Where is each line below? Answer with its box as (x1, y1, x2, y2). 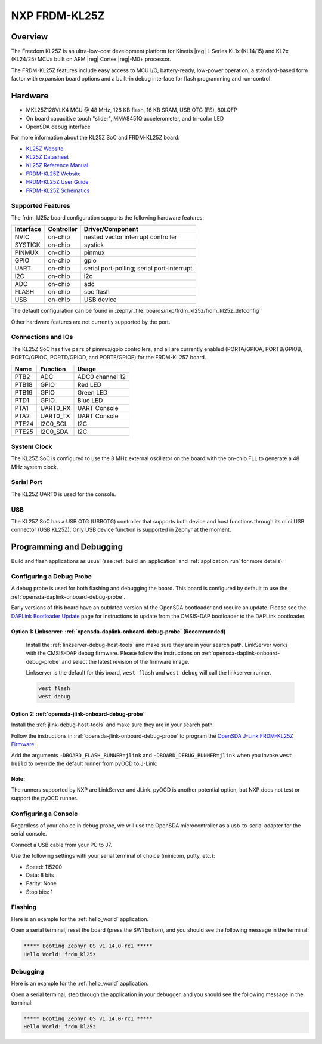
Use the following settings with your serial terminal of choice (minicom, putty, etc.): (11, 852, 215, 860)
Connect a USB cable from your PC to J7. (11, 841, 113, 848)
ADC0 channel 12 (77, 372, 126, 381)
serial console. (11, 830, 47, 837)
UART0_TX (40, 412, 70, 420)
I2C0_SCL (40, 420, 68, 428)
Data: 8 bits (26, 871, 54, 879)
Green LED (77, 388, 108, 396)
